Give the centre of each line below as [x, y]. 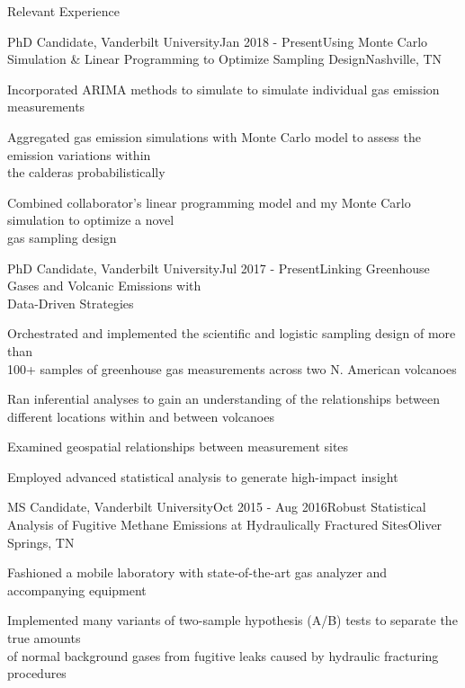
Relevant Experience [63, 11]
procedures [37, 673]
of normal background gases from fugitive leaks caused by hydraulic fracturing [223, 655]
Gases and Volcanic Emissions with [104, 286]
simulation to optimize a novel [91, 220]
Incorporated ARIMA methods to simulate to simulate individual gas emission [224, 89]
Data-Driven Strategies [71, 303]
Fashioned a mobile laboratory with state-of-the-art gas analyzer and [197, 572]
